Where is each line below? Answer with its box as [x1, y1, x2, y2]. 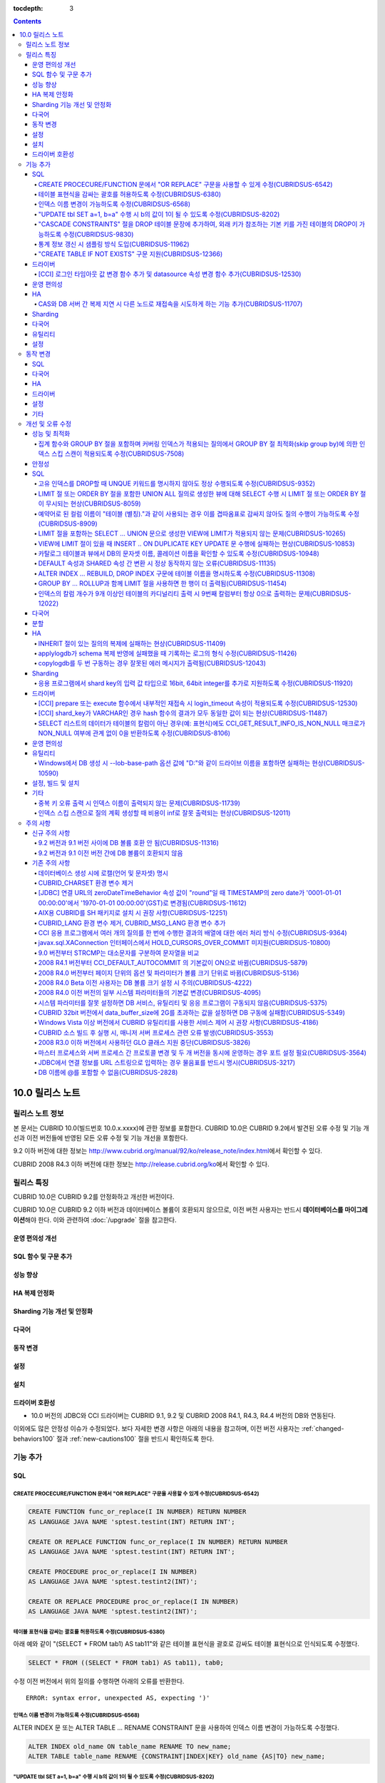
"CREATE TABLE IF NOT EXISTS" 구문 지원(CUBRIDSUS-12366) [38, 250, 223, 258]
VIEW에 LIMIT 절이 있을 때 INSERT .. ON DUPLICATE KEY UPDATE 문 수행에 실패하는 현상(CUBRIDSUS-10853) [38, 539, 356, 548]
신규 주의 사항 [32, 829, 71, 837]
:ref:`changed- [301, 1424, 344, 1433]
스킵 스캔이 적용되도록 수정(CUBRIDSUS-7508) [51, 449, 185, 458]
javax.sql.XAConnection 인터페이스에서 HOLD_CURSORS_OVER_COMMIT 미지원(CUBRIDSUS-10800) [38, 939, 331, 947]
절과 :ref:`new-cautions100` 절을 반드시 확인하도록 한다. [56, 1434, 215, 1443]
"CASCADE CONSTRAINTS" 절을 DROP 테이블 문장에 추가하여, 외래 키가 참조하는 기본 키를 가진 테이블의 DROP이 [38, 220, 358, 228]
